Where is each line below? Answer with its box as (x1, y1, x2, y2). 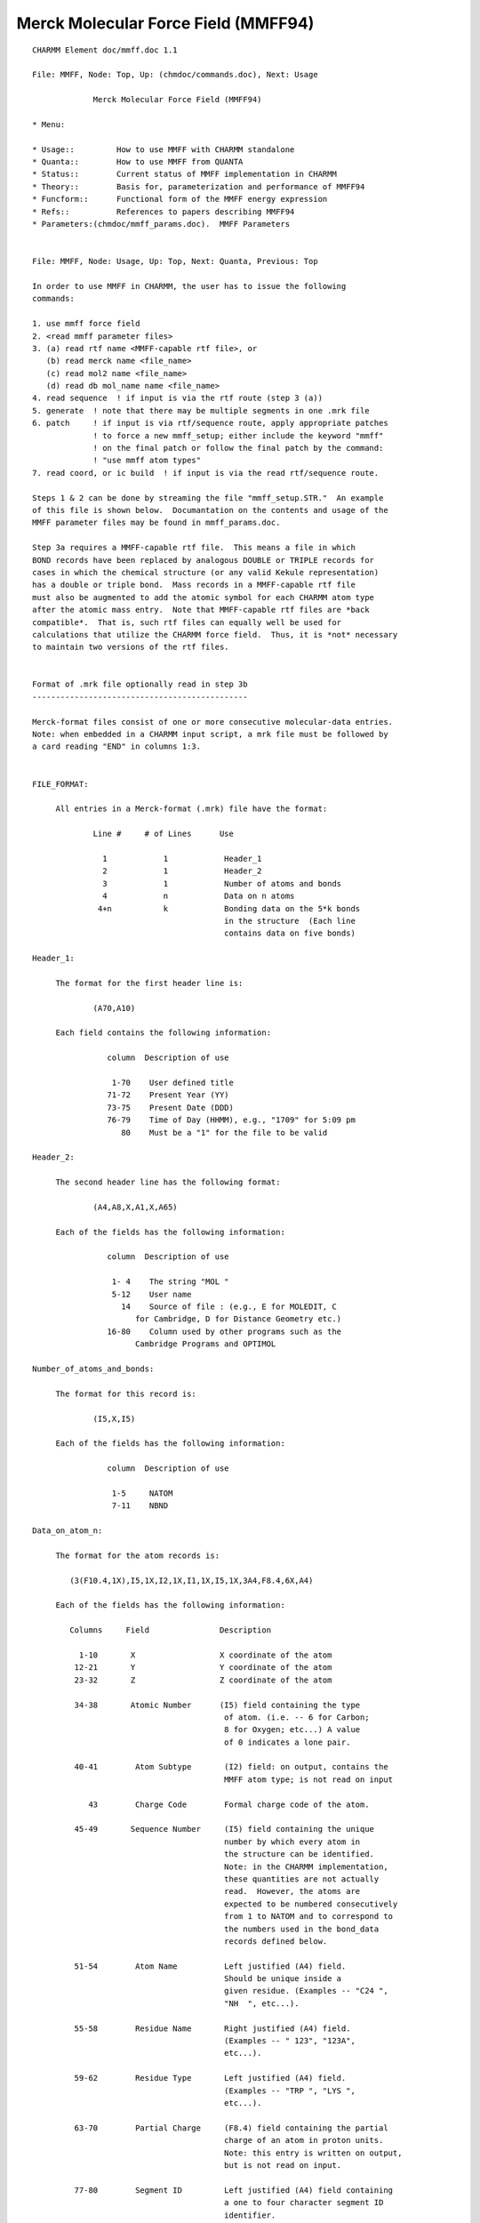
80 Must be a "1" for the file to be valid (121, 1128, 328, 1137)
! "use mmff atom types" (92, 455, 202, 466)
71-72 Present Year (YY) (107, 1090, 230, 1100)
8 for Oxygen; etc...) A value (223, 1725, 361, 1735)
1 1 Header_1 (102, 854, 262, 863)
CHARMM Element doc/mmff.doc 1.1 (32, 44, 178, 55)
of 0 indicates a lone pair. (223, 1737, 351, 1747)
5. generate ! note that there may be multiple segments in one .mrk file (32, 405, 370, 415)
